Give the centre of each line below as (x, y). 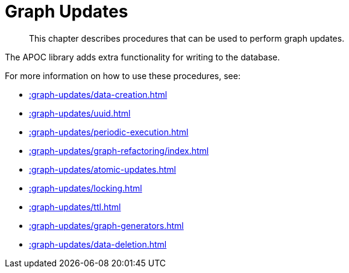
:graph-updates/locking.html (86, 188)
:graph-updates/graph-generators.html (106, 225)
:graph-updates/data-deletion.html (98, 244)
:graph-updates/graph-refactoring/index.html (119, 150)
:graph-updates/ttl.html (75, 207)
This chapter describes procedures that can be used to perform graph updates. (187, 38)
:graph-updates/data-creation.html (98, 94)
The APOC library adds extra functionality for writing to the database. (143, 57)
